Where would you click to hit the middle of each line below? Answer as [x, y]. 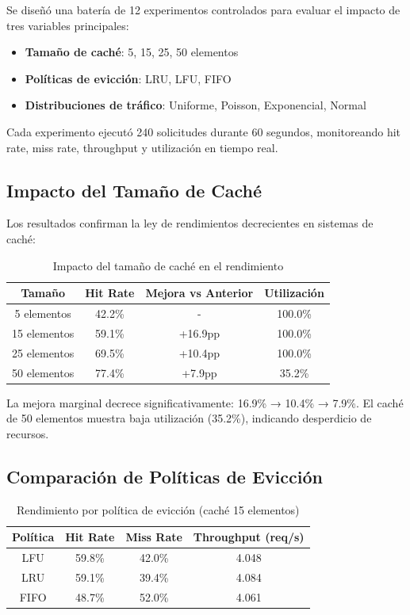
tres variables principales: [68, 25]
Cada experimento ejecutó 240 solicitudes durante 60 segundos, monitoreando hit [204, 131]
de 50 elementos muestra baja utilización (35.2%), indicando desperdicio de [189, 418]
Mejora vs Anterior [199, 293]
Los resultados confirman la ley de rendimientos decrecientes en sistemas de [190, 223]
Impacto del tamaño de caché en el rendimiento [168, 265]
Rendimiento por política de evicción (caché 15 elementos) [158, 509]
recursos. [28, 433]
